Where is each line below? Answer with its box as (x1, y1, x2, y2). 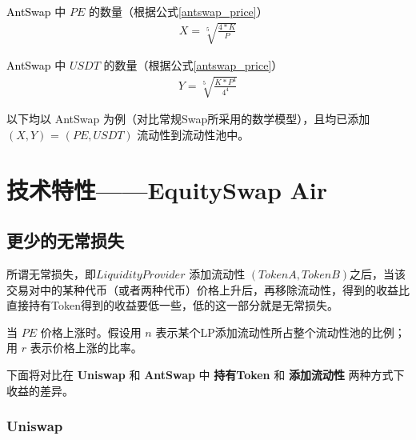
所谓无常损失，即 (6, 266, 96, 282)
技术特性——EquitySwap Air (6, 173, 328, 206)
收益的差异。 (6, 382, 74, 398)
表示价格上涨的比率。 (30, 339, 142, 356)
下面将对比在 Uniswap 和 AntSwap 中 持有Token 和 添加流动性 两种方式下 (6, 366, 405, 383)
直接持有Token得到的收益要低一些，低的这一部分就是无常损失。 (6, 297, 338, 314)
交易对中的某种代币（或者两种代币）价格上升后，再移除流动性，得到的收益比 (6, 281, 410, 298)
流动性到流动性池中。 (137, 126, 250, 142)
